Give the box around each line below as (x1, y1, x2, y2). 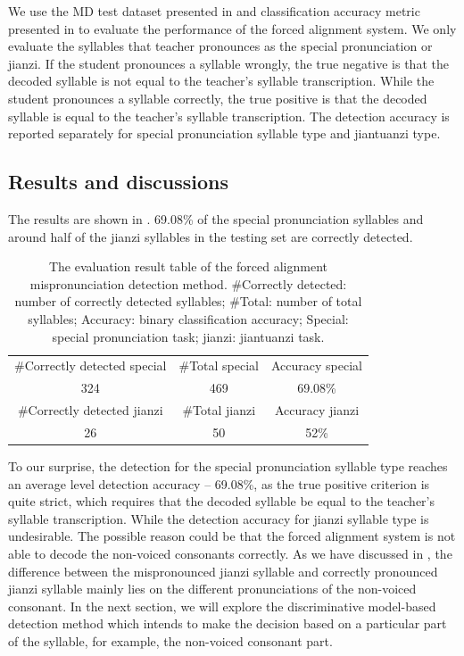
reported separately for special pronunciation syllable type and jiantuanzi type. (8, 124, 441, 143)
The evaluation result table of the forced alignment (48, 257, 328, 276)
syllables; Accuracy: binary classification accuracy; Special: (28, 309, 349, 328)
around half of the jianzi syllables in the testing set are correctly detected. (8, 227, 413, 245)
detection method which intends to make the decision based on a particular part (8, 614, 447, 633)
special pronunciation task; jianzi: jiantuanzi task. (52, 327, 325, 345)
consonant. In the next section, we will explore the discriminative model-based (8, 596, 436, 615)
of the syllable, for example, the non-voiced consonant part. (8, 631, 333, 650)
